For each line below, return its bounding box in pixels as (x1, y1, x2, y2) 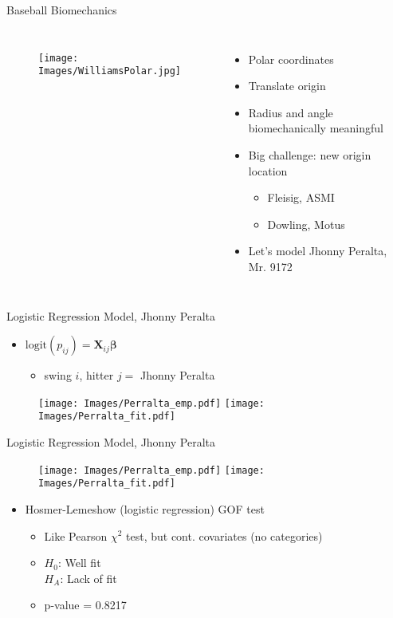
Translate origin (248, 77, 326, 94)
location (248, 162, 288, 179)
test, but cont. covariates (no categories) (126, 527, 323, 544)
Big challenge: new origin (248, 146, 371, 163)
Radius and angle (248, 104, 333, 120)
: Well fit (57, 554, 101, 571)
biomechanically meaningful (248, 120, 383, 136)
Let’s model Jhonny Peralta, (248, 242, 387, 259)
